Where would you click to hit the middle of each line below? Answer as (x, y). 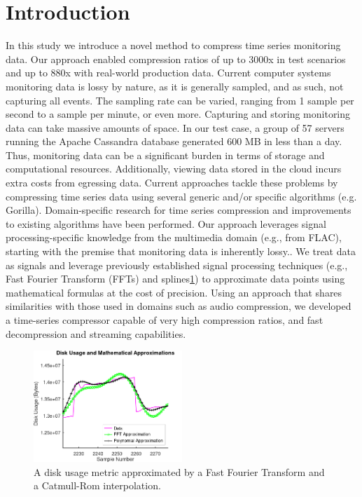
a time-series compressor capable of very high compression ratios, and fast (165, 320)
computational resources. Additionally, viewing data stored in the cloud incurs (174, 169)
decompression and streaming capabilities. (96, 333)
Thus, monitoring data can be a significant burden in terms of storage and (165, 155)
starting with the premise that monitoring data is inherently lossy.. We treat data (181, 251)
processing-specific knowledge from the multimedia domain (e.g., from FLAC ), (174, 237)
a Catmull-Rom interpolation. (97, 485)
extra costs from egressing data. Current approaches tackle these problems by (172, 183)
